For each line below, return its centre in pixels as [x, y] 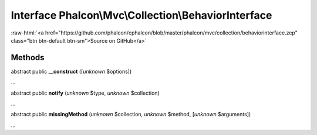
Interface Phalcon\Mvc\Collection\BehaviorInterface [141, 15]
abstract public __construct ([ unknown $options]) [71, 71]
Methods [28, 58]
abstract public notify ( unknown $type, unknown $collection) [85, 93]
